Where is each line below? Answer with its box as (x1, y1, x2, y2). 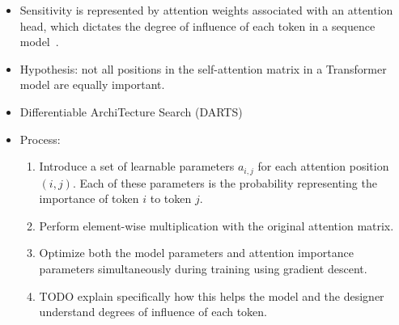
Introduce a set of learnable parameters (39, 158, 235, 175)
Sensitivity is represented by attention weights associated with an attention (19, 2, 393, 18)
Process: (19, 130, 61, 147)
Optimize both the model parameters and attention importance (39, 244, 354, 261)
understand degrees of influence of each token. (39, 303, 267, 320)
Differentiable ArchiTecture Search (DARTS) (19, 103, 243, 120)
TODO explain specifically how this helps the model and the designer (39, 287, 384, 304)
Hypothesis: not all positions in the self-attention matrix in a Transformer (19, 60, 387, 77)
